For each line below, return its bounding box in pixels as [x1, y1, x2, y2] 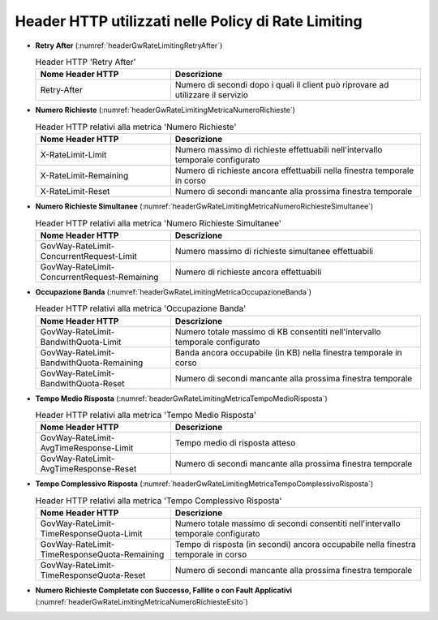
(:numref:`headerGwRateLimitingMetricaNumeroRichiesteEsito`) [35, 596, 249, 606]
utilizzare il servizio [174, 89, 249, 101]
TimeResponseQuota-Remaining [40, 549, 165, 560]
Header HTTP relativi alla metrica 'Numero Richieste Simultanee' [35, 217, 281, 229]
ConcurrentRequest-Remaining [40, 271, 159, 282]
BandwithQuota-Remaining [40, 357, 144, 368]
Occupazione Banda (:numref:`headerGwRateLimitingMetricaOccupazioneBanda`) [35, 286, 312, 296]
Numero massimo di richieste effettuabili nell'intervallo [174, 144, 383, 156]
